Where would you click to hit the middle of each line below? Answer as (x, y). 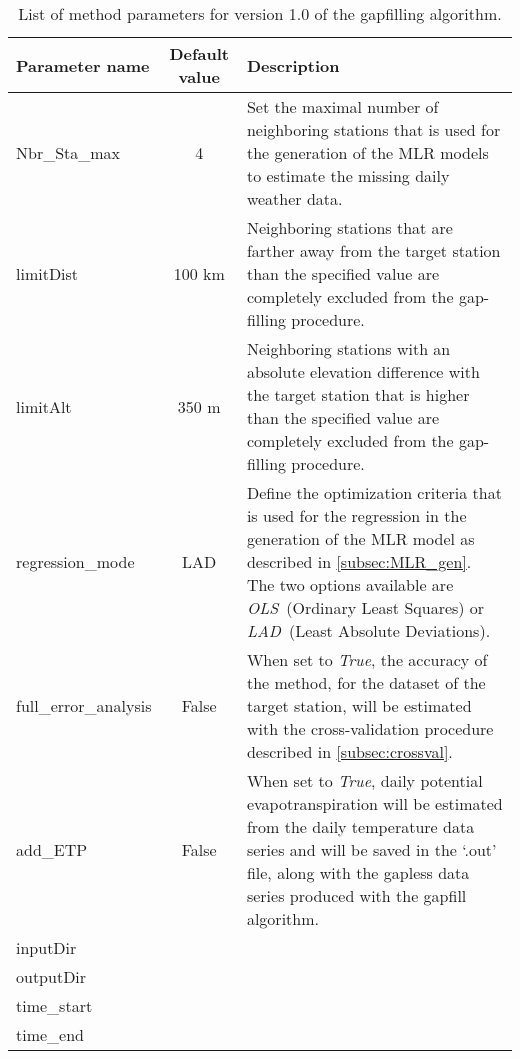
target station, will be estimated (359, 705)
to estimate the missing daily (348, 175)
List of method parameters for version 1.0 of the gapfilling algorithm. (260, 13)
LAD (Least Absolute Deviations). (368, 630)
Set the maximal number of (342, 106)
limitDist (47, 273)
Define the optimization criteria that (374, 492)
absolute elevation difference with (363, 371)
